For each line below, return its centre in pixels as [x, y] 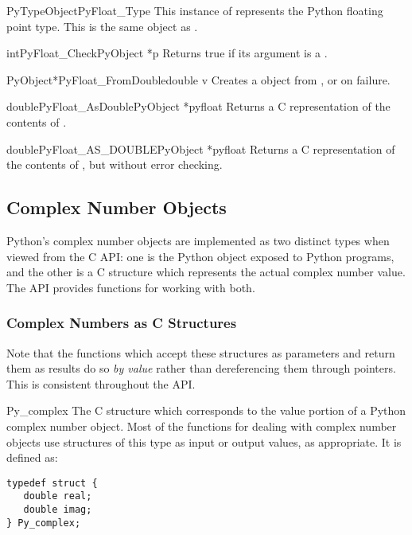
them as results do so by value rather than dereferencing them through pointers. [201, 368]
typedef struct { [52, 483]
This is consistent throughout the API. [101, 383]
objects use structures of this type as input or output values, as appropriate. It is [204, 441]
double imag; [58, 510]
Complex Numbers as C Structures [122, 323]
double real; [58, 496]
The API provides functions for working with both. [131, 287]
